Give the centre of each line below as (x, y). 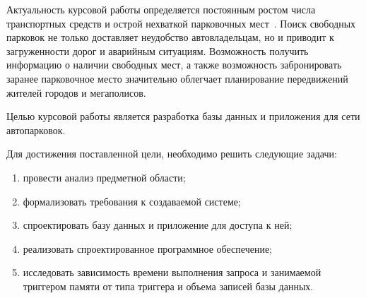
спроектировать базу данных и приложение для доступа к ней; (158, 225)
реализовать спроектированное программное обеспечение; (147, 248)
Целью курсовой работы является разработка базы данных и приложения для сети (183, 116)
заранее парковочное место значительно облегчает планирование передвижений (177, 78)
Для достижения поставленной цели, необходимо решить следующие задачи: (172, 154)
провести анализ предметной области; (104, 177)
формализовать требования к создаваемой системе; (132, 201)
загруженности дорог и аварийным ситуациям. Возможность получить (158, 50)
